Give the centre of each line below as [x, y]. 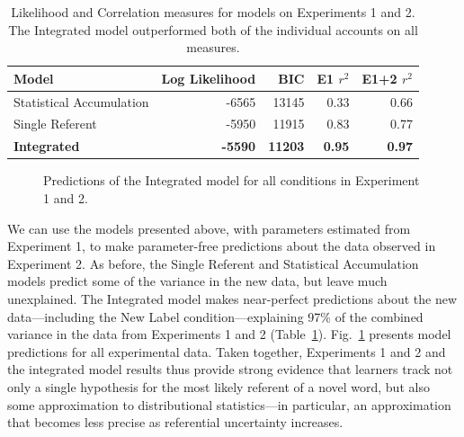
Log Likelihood [209, 78]
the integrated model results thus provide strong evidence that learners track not [230, 369]
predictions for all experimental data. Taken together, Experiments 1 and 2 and [227, 351]
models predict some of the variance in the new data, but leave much [197, 281]
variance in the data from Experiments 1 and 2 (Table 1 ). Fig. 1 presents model [229, 334]
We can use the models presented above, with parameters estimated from [209, 228]
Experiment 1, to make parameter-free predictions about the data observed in [222, 246]
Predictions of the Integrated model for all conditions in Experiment [232, 180]
